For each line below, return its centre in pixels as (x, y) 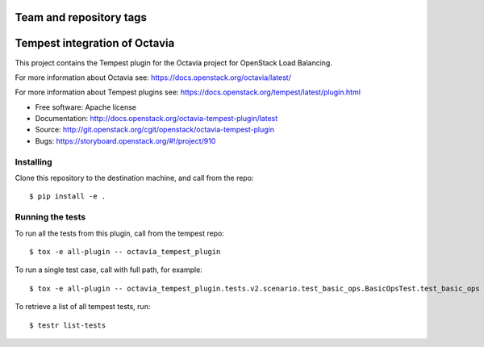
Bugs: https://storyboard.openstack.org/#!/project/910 (125, 140)
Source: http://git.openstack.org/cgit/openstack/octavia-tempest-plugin (154, 130)
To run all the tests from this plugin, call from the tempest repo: (120, 233)
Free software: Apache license (86, 107)
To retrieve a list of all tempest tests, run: (83, 307)
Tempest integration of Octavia (95, 43)
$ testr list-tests (68, 325)
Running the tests (50, 217)
